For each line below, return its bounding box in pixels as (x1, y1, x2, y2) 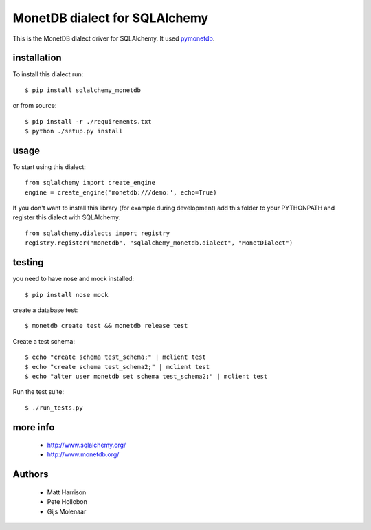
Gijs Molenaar (47, 507, 87, 516)
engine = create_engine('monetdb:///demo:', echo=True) (25, 188, 217, 196)
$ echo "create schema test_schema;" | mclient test (25, 353, 206, 361)
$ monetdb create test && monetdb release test (25, 322, 188, 330)
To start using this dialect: (12, 162, 86, 171)
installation (12, 52, 62, 64)
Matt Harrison (47, 488, 87, 496)
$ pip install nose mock (25, 291, 109, 298)
